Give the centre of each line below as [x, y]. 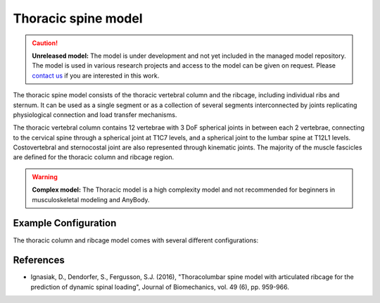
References [39, 260]
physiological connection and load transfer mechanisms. [95, 115]
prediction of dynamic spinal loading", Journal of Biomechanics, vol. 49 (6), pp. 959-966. [160, 287]
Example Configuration [65, 223]
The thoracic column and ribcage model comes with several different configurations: [136, 240]
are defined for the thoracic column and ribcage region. [94, 157]
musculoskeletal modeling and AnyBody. [91, 199]
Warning [45, 177]
